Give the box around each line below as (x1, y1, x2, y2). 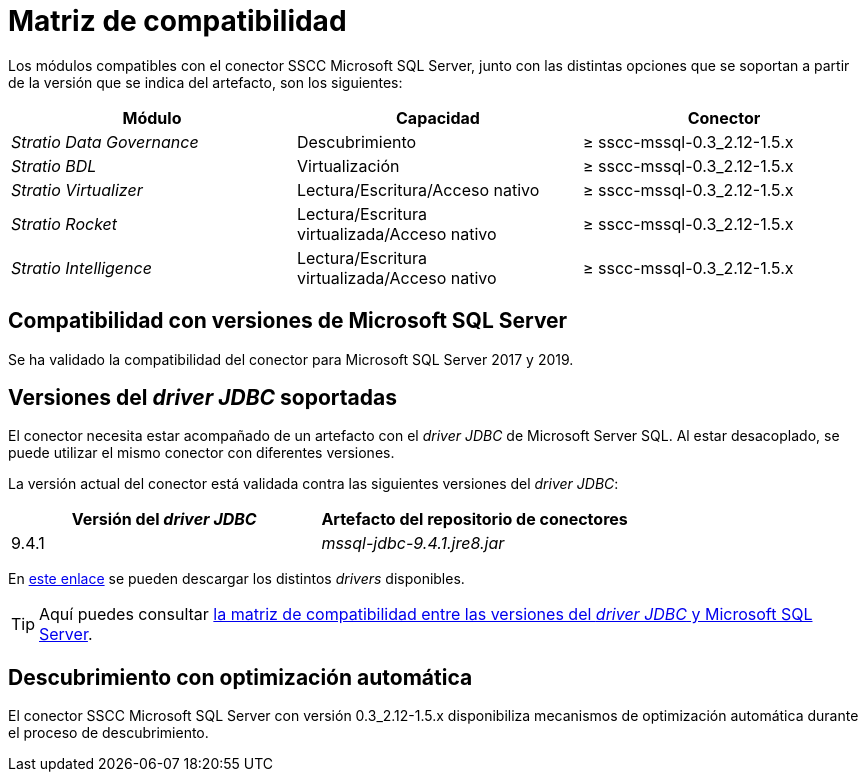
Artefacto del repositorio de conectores (321, 509, 628, 530)
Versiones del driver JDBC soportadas (8, 385, 397, 411)
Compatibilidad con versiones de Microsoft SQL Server (8, 308, 568, 334)
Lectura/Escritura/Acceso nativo (296, 179, 540, 200)
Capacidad (396, 107, 480, 128)
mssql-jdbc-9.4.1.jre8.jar (321, 533, 505, 554)
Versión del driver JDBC (71, 509, 257, 530)
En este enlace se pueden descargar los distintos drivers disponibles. (8, 570, 465, 588)
